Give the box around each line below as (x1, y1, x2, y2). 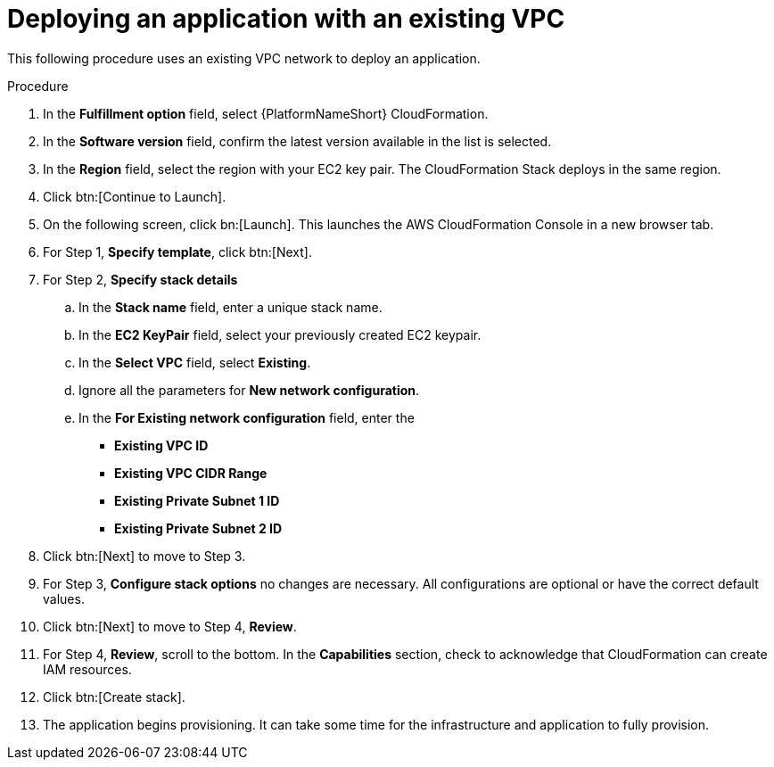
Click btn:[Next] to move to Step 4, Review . (43, 618, 297, 634)
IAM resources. (43, 661, 132, 677)
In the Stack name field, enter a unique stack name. (78, 299, 383, 315)
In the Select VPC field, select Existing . (78, 354, 311, 370)
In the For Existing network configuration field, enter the (78, 409, 415, 425)
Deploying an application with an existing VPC (7, 4, 565, 34)
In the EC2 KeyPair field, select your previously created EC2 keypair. (78, 326, 482, 342)
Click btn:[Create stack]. (43, 689, 185, 705)
